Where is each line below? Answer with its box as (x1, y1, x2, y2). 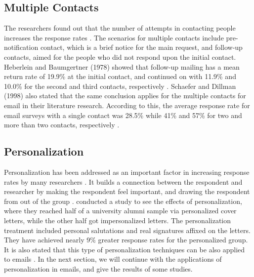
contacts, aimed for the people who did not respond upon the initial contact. (4, 51, 236, 62)
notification (4, 42, 39, 52)
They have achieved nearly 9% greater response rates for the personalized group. (4, 235, 248, 245)
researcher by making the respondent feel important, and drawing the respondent (4, 186, 250, 197)
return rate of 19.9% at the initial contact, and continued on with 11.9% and (4, 71, 236, 81)
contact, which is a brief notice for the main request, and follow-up (40, 42, 243, 52)
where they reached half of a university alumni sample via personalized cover (4, 205, 237, 216)
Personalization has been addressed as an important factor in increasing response (4, 166, 250, 177)
